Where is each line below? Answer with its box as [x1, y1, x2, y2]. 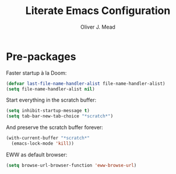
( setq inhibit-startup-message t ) [6, 108, 90, 114]
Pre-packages [6, 50, 76, 63]
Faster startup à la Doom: [6, 69, 67, 76]
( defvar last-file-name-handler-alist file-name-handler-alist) [6, 81, 166, 86]
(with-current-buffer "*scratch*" [6, 135, 90, 141]
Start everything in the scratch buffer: [6, 96, 97, 103]
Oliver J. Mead [80, 23, 115, 30]
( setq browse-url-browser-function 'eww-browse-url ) [6, 162, 137, 168]
